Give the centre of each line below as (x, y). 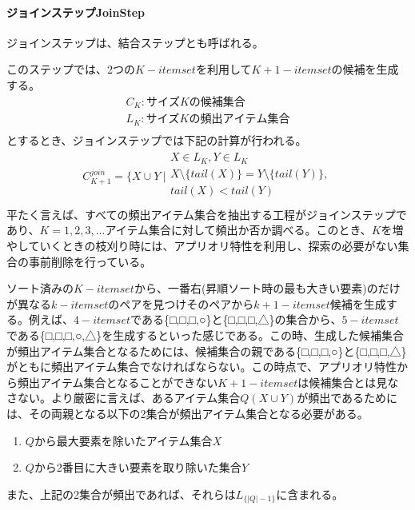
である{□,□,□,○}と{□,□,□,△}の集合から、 (236, 319)
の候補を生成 (365, 69)
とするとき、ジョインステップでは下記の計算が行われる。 (157, 139)
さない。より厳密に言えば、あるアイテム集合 (124, 398)
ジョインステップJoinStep (76, 12)
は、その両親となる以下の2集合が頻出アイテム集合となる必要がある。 (188, 413)
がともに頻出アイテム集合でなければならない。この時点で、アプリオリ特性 (202, 367)
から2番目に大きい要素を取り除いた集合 (138, 467)
